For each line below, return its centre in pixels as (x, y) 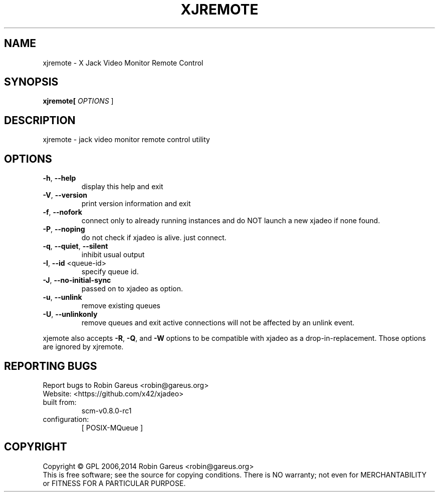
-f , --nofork (62, 212)
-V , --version (65, 195)
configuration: (66, 419)
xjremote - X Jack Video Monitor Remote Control (123, 63)
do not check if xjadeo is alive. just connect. (154, 238)
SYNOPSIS (31, 82)
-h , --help (59, 178)
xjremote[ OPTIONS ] (78, 101)
